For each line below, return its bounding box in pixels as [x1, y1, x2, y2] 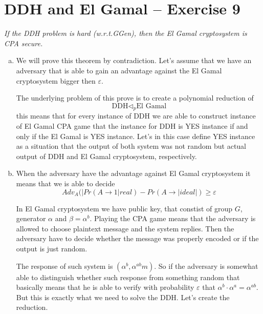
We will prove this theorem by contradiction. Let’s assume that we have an [16, 55, 252, 66]
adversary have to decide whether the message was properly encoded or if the [16, 233, 259, 244]
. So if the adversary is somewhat [154, 260, 258, 271]
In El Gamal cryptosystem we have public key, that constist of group [16, 203, 233, 213]
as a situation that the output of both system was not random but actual [16, 141, 247, 151]
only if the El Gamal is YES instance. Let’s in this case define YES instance [16, 130, 255, 141]
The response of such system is [16, 260, 113, 271]
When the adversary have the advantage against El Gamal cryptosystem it [16, 168, 251, 179]
